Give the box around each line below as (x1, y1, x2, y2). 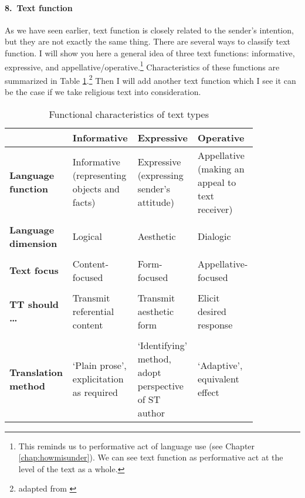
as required (72, 385, 118, 399)
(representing (72, 168, 127, 182)
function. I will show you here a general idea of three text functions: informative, (5, 46, 295, 59)
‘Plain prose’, (72, 358, 127, 372)
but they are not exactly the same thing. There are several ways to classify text (5, 35, 290, 48)
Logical (72, 229, 102, 243)
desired (197, 304, 226, 318)
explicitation (72, 372, 124, 386)
